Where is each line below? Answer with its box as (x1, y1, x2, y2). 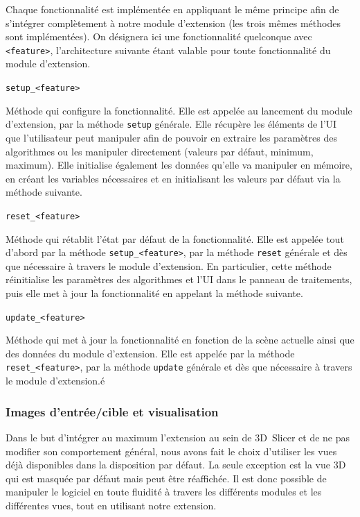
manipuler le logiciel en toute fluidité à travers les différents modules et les (6, 484, 322, 499)
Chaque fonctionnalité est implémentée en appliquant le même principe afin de (6, 2, 339, 16)
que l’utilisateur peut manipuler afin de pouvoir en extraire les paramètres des (6, 130, 337, 144)
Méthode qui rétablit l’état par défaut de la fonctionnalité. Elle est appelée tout (6, 231, 344, 246)
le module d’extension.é (6, 373, 105, 388)
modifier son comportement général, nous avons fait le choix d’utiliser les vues (6, 443, 337, 458)
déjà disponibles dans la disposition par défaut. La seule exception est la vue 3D (6, 457, 346, 472)
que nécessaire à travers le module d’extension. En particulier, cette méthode (6, 258, 332, 273)
